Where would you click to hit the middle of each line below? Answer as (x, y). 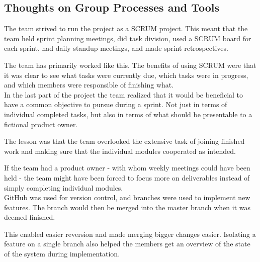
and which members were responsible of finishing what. (89, 85)
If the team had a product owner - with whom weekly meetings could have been (127, 168)
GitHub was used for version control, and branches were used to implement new (127, 197)
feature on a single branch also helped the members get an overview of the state (127, 244)
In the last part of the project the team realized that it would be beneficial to (124, 94)
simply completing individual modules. (64, 187)
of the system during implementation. (62, 254)
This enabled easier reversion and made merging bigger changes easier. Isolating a (130, 234)
